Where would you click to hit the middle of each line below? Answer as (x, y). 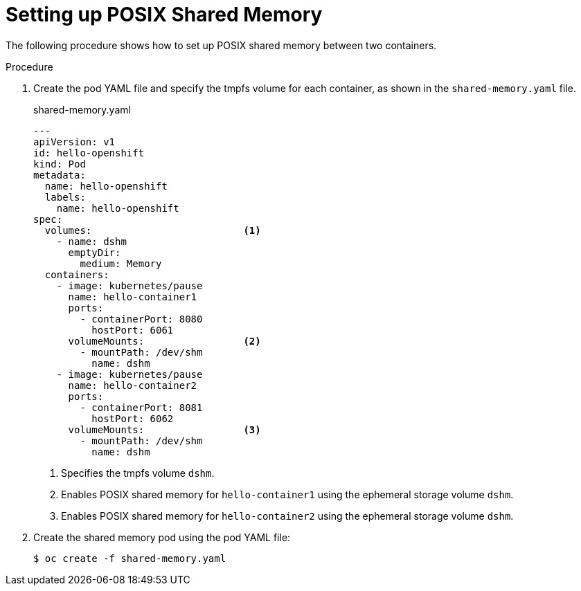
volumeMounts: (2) (164, 341)
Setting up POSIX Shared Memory (164, 15)
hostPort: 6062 (133, 418)
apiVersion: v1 (74, 142)
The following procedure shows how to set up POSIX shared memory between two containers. (221, 45)
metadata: (60, 175)
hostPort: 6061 (133, 330)
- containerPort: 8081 (141, 407)
